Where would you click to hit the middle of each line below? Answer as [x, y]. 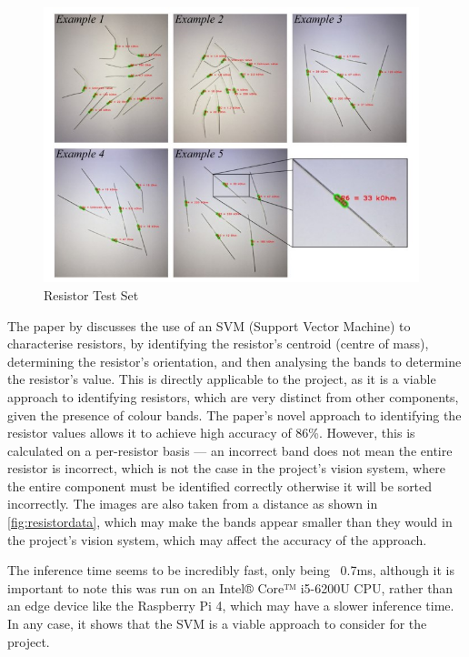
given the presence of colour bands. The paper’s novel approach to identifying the [234, 414]
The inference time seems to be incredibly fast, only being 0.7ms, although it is [231, 570]
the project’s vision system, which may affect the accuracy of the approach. [217, 539]
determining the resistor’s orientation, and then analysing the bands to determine [234, 361]
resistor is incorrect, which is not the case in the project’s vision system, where [226, 468]
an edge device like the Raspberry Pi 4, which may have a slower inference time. [231, 606]
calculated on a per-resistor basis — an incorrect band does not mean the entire [230, 450]
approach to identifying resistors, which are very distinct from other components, [233, 396]
